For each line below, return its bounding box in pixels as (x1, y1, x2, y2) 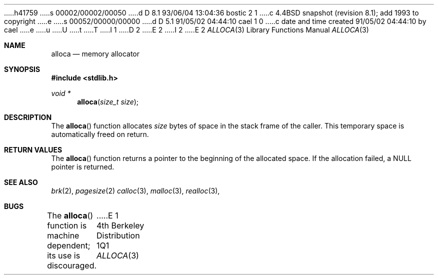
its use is (47, 250, 80, 260)
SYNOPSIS (4, 65, 40, 73)
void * (51, 89, 71, 97)
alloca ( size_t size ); (77, 97, 139, 106)
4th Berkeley (96, 220, 144, 230)
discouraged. (47, 260, 97, 270)
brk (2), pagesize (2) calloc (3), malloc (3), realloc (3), (51, 186, 220, 195)
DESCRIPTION (4, 113, 52, 121)
